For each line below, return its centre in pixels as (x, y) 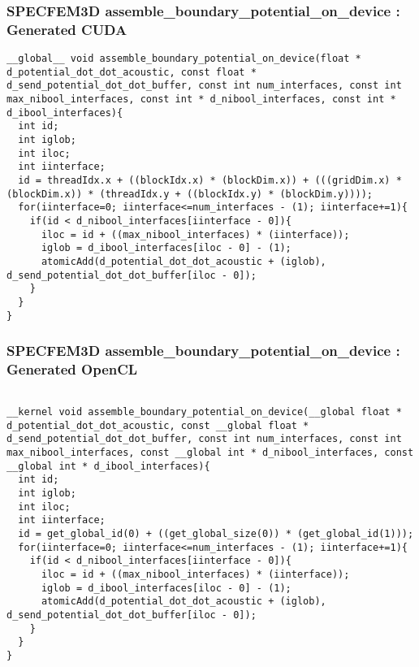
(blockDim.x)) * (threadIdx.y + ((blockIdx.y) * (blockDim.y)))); (190, 194)
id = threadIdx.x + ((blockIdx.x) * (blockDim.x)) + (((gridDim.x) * (210, 181)
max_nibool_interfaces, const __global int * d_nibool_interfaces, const (210, 453)
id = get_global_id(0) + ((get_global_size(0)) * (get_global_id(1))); (216, 533)
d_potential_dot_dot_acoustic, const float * (132, 72)
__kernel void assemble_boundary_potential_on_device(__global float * (204, 412)
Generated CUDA (67, 29)
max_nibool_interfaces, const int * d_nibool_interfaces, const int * (201, 100)
